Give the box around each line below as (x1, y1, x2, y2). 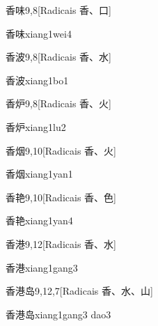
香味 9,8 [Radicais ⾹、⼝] (6, 3, 111, 17)
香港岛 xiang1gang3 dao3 (6, 306, 111, 321)
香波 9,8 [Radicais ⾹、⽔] (6, 49, 111, 64)
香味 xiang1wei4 (6, 26, 72, 40)
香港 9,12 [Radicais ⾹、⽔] (6, 236, 116, 251)
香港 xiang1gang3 (6, 260, 78, 274)
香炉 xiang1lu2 (6, 119, 66, 134)
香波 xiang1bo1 (6, 72, 69, 87)
